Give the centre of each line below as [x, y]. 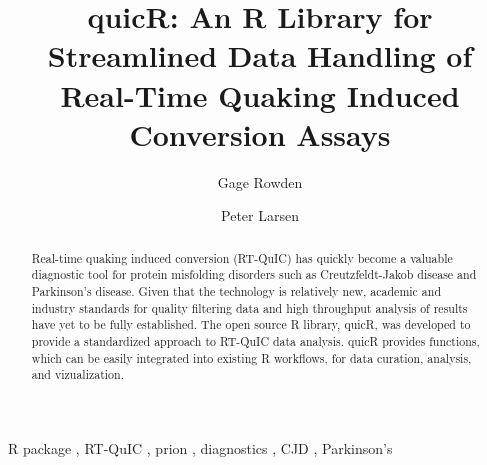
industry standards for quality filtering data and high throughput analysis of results [249, 307]
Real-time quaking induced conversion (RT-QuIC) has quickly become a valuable [242, 257]
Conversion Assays [260, 133]
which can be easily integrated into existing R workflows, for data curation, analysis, [251, 357]
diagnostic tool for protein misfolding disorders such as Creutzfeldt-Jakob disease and [254, 274]
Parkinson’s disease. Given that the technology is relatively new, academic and [236, 290]
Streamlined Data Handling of [260, 55]
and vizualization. [77, 374]
